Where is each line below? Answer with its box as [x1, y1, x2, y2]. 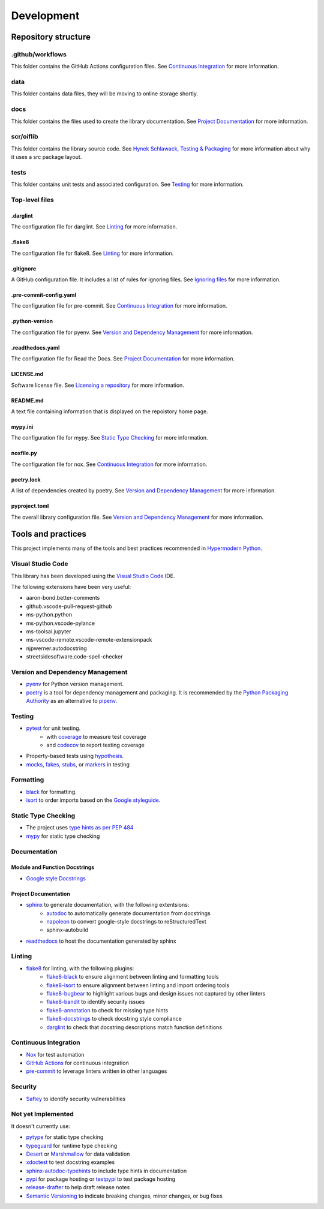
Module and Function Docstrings [11, 864, 95, 871]
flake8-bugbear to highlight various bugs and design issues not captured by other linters [46, 990, 266, 997]
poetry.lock [11, 476, 41, 483]
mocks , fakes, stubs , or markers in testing [26, 760, 130, 768]
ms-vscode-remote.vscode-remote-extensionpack [26, 636, 152, 643]
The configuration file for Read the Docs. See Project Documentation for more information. [11, 355, 235, 362]
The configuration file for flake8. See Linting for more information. [11, 249, 174, 257]
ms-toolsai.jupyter [26, 627, 71, 635]
